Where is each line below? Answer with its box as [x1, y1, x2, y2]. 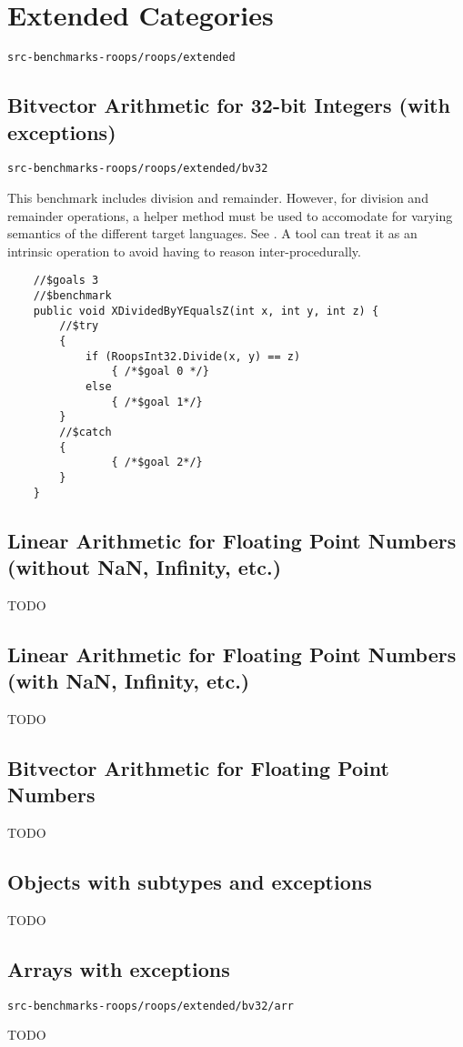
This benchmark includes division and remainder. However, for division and [7, 188, 428, 207]
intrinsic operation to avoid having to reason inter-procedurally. [7, 241, 361, 260]
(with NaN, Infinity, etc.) [7, 667, 250, 695]
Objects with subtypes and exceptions [7, 868, 372, 896]
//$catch [59, 425, 112, 438]
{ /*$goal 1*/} [111, 395, 203, 408]
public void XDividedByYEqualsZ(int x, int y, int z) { [33, 304, 379, 317]
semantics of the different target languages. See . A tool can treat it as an [7, 224, 418, 243]
